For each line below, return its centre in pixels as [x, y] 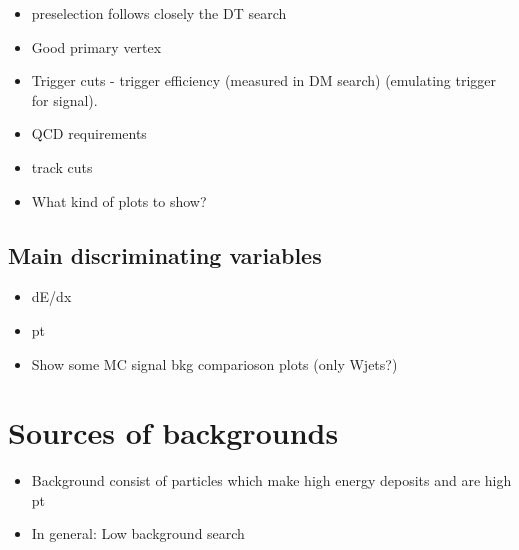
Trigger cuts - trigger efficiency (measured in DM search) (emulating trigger [264, 80]
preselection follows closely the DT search [159, 13]
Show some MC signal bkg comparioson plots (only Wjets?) [214, 363]
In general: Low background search [138, 533]
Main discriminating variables [165, 254]
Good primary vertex [96, 46]
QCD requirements [89, 133]
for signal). [64, 99]
